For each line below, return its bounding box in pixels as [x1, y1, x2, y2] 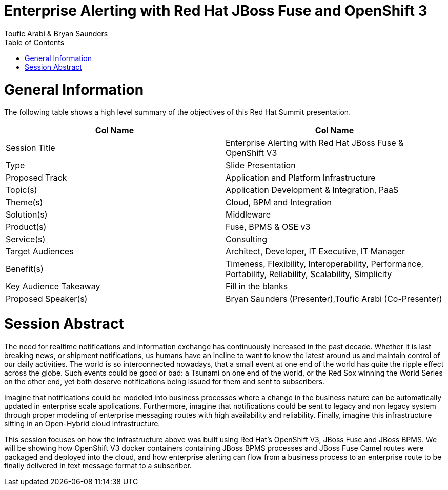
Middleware [226, 209, 271, 220]
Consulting [226, 234, 268, 245]
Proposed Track [6, 172, 67, 183]
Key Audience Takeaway [6, 281, 100, 292]
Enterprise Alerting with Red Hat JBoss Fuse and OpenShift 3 [4, 2, 427, 19]
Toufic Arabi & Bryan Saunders [4, 29, 108, 38]
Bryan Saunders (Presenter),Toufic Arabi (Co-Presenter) [226, 293, 442, 304]
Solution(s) [6, 209, 48, 220]
